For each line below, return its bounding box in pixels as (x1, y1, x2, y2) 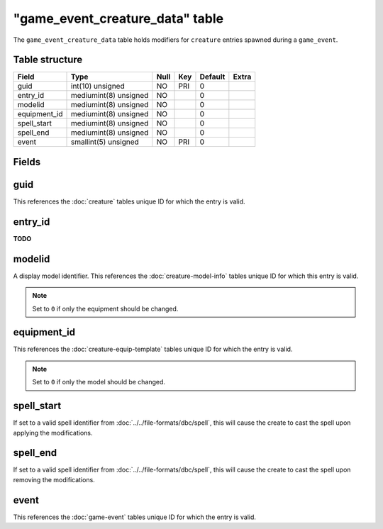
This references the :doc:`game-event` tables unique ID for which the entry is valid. (13, 513, 257, 521)
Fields (13, 156, 41, 168)
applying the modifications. (13, 428, 93, 437)
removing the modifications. (13, 475, 95, 484)
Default (199, 72, 226, 82)
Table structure (13, 54, 83, 66)
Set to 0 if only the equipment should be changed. (32, 304, 179, 313)
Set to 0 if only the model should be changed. (32, 378, 166, 386)
